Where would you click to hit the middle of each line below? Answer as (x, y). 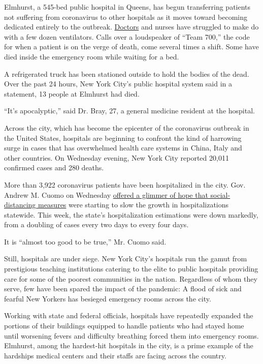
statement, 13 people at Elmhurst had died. (72, 93)
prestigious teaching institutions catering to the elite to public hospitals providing (131, 269)
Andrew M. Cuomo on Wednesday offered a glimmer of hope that (106, 194)
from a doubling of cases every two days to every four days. (96, 224)
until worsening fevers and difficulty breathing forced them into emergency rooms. (131, 335)
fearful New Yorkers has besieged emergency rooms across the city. (108, 298)
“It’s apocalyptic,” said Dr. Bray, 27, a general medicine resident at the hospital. (129, 111)
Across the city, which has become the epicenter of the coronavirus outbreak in (127, 127)
